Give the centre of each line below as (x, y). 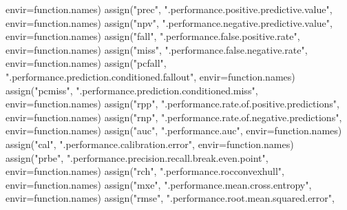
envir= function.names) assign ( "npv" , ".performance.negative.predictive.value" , (169, 22)
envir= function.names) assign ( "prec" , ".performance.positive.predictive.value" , (169, 9)
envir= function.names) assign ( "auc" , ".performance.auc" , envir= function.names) (174, 130)
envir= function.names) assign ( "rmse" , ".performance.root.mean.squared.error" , (170, 198)
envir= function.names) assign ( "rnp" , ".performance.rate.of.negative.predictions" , (174, 117)
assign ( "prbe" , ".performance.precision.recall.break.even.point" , (137, 157)
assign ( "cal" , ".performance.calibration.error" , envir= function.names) (150, 144)
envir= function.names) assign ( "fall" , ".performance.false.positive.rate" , (153, 36)
